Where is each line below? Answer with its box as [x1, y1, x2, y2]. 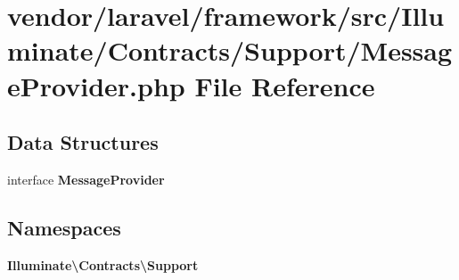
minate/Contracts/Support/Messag [7, 32, 453, 69]
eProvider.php [7, 67, 185, 103]
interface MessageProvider [7, 169, 165, 188]
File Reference [194, 67, 375, 103]
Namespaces [7, 213, 121, 241]
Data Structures [7, 128, 159, 156]
